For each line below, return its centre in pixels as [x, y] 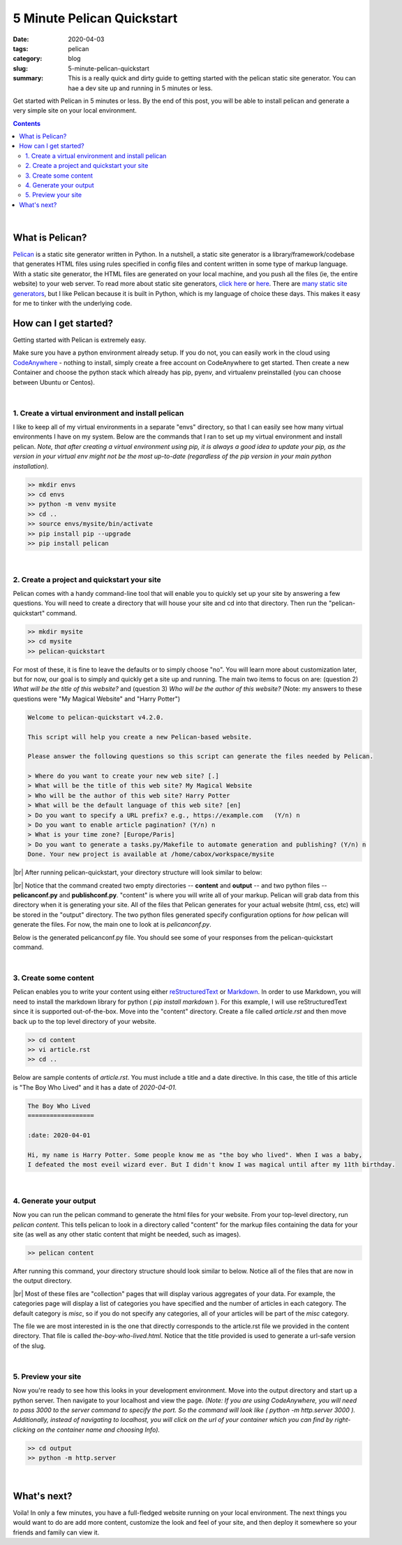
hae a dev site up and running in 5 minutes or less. [140, 88]
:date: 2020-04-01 [59, 1135]
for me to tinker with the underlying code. [73, 304]
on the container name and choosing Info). [98, 1430]
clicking [24, 1430]
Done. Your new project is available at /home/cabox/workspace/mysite [151, 854]
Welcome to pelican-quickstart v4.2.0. [96, 717]
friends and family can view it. [56, 1532]
